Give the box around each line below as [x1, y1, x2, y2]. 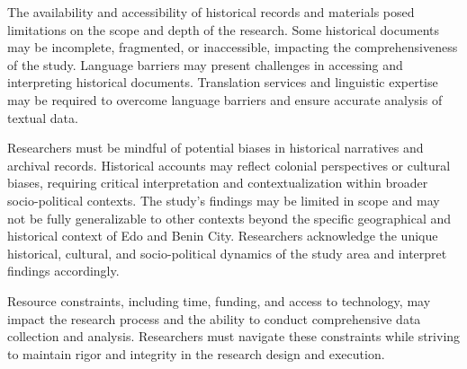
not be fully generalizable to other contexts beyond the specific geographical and [7, 208, 452, 227]
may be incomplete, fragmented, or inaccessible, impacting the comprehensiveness [7, 38, 458, 57]
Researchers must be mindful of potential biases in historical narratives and [7, 138, 424, 157]
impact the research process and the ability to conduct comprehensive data [7, 309, 421, 328]
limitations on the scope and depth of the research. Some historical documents [7, 20, 439, 39]
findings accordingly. [7, 261, 120, 280]
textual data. [7, 108, 78, 127]
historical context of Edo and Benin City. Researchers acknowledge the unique [7, 226, 438, 245]
